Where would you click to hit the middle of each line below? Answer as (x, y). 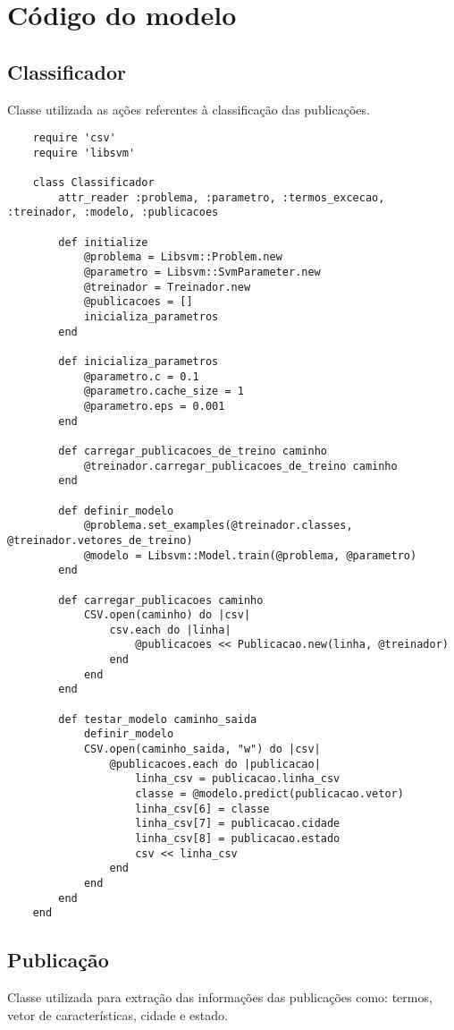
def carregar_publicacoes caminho (161, 600)
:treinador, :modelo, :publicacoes (113, 213)
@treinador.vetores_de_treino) (100, 540)
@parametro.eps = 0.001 (154, 406)
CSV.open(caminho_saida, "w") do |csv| (202, 749)
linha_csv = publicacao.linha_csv (238, 779)
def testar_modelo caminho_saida (158, 719)
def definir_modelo (116, 511)
